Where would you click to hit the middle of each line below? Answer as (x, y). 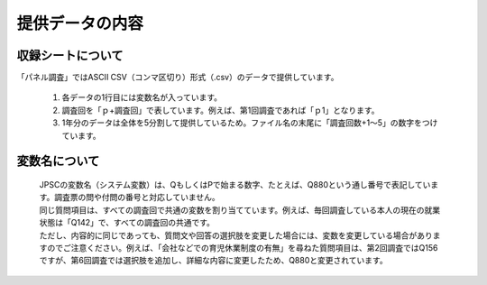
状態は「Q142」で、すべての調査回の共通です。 (127, 223)
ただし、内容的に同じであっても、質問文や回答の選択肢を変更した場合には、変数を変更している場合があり (236, 235)
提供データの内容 (80, 23)
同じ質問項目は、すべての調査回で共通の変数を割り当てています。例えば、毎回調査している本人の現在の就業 (240, 210)
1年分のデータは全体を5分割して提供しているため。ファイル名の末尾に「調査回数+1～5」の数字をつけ (250, 123)
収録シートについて (70, 55)
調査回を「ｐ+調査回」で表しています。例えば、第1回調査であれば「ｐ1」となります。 (221, 110)
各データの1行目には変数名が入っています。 (142, 97)
